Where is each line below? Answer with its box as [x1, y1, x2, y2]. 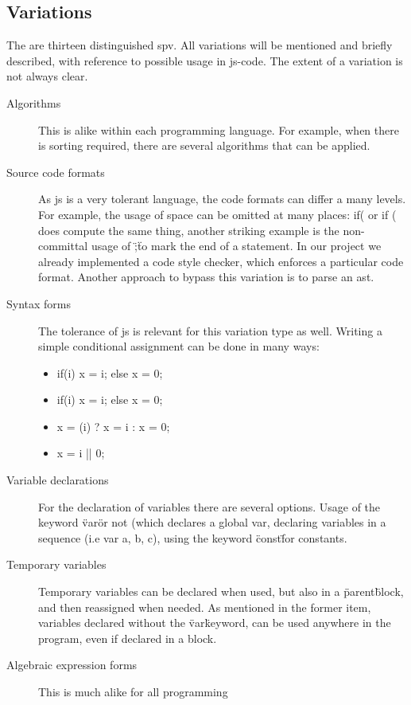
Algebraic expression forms [6, 656, 138, 673]
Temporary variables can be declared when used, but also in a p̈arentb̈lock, [38, 583, 404, 600]
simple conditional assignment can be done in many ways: [38, 338, 320, 354]
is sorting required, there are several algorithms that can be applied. [38, 137, 370, 154]
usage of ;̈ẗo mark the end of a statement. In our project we [91, 237, 382, 254]
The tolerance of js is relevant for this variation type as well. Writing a [38, 322, 382, 339]
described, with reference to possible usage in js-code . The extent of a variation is [6, 52, 403, 69]
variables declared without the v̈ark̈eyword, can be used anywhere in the [38, 614, 391, 631]
